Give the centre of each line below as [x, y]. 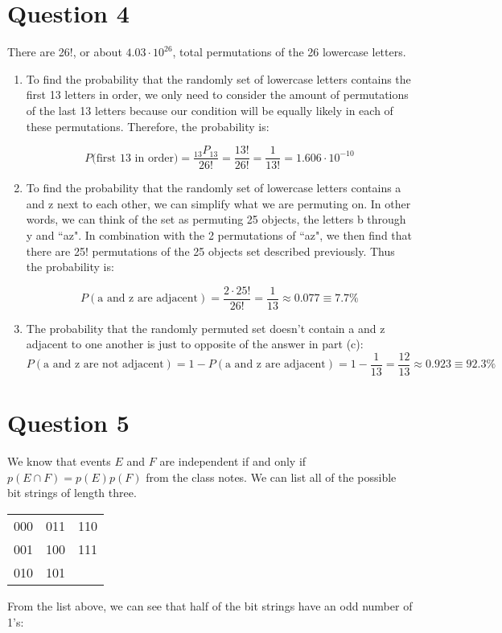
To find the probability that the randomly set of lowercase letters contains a [214, 188]
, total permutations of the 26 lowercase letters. [289, 52]
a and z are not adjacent [104, 365]
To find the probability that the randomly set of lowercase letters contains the [218, 78]
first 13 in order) [137, 158]
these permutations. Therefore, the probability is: [148, 126]
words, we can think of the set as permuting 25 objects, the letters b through [216, 219]
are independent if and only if [233, 461]
